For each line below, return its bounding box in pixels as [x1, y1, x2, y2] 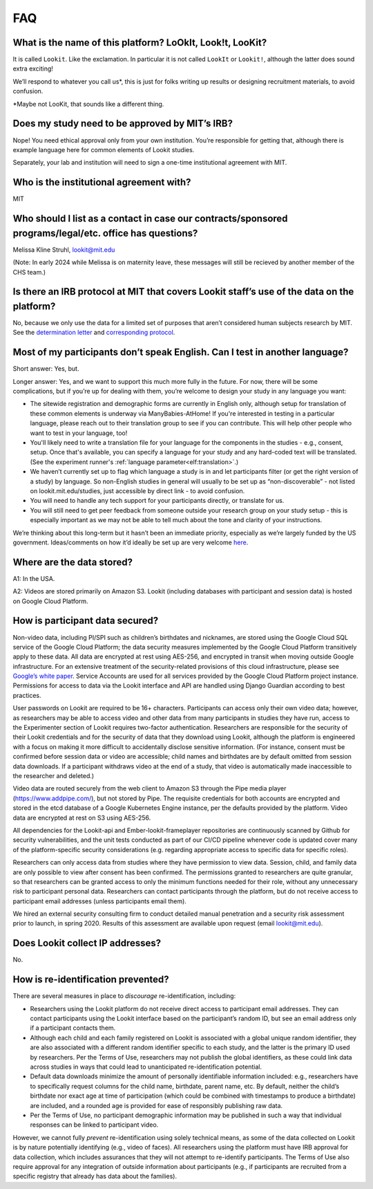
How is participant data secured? [12, 615, 159, 627]
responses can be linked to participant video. [30, 1121, 159, 1129]
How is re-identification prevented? [12, 974, 169, 986]
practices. [12, 691, 41, 699]
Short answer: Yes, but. [12, 365, 79, 373]
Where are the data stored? [12, 556, 133, 568]
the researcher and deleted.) [12, 772, 95, 780]
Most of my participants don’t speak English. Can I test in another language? [12, 347, 349, 358]
